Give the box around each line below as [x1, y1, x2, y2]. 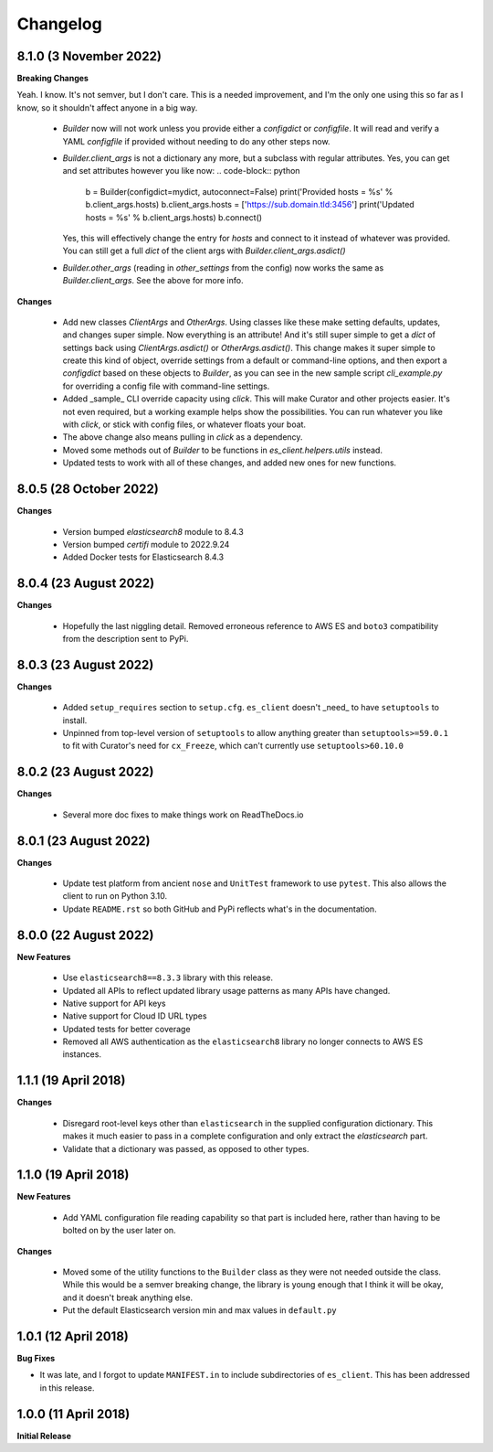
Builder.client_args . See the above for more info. [62, 275, 244, 286]
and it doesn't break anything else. [62, 1292, 194, 1303]
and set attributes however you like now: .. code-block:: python [62, 165, 300, 176]
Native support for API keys [62, 998, 166, 1009]
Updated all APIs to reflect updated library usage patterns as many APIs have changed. [62, 985, 391, 996]
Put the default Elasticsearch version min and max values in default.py [62, 1305, 337, 1316]
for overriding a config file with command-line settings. [62, 380, 270, 391]
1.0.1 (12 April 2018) [16, 1329, 130, 1344]
